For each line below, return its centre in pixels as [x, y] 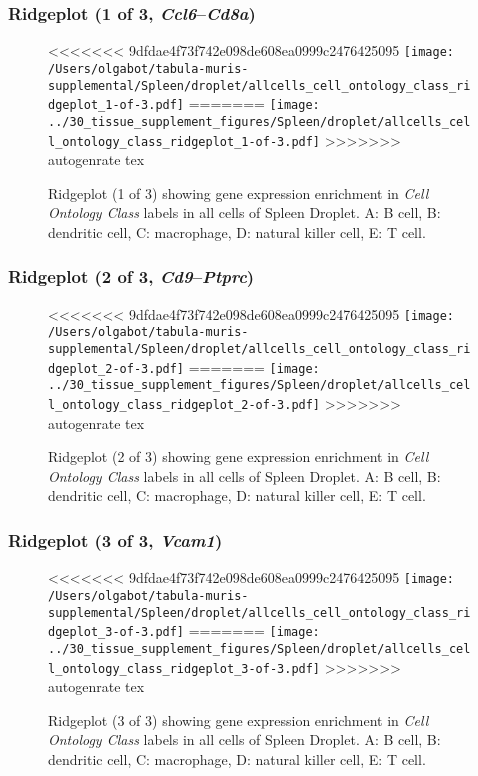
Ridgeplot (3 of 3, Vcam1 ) [115, 539]
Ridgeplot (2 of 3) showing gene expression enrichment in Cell [238, 456]
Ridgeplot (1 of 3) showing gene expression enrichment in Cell [238, 192]
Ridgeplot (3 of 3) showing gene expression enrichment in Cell [238, 719]
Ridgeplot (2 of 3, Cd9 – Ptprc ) [131, 276]
